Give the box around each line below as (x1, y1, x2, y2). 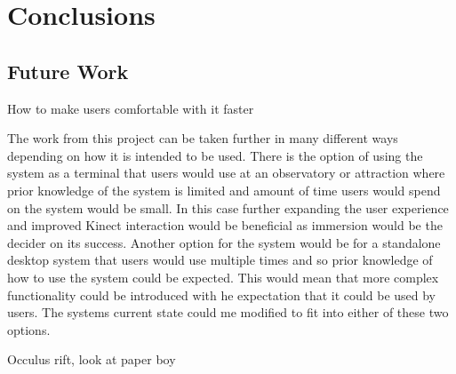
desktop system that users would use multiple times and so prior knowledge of (7, 251, 433, 269)
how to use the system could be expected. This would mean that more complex (7, 267, 439, 286)
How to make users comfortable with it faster (7, 99, 254, 117)
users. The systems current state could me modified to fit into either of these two (7, 303, 449, 322)
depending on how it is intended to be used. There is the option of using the (7, 146, 423, 164)
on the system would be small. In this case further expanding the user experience (7, 198, 449, 217)
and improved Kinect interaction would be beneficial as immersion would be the (7, 216, 443, 235)
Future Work (7, 57, 129, 84)
